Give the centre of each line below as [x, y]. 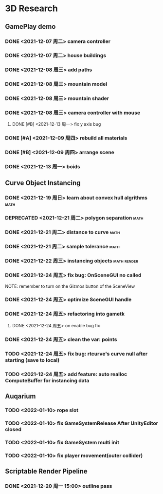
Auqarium [20, 396]
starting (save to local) [32, 360]
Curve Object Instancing [43, 183]
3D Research [32, 9]
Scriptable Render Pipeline [46, 471]
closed [13, 429]
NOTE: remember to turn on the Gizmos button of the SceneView [70, 286]
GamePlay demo [30, 27]
